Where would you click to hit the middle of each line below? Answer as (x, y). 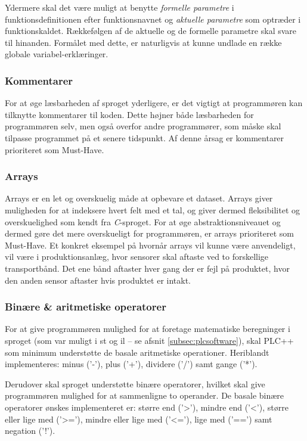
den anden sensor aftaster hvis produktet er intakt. (98, 280)
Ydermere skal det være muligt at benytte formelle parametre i (120, 7)
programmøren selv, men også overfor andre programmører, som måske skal (143, 126)
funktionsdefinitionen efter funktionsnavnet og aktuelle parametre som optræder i (153, 19)
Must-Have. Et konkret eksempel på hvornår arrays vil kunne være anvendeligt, (150, 245)
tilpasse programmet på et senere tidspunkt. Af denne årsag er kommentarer (145, 137)
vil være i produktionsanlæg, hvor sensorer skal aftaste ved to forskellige (137, 257)
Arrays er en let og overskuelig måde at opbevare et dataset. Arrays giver (139, 198)
